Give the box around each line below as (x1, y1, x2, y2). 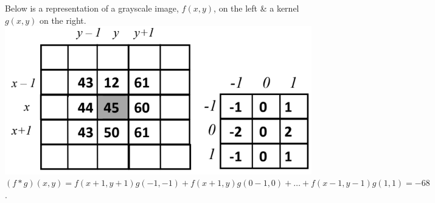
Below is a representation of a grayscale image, (5, 2, 179, 14)
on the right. (39, 13, 86, 26)
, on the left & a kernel (214, 2, 299, 14)
